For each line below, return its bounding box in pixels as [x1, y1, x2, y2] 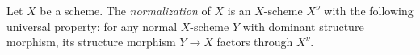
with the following [324, 2, 414, 18]
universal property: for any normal [6, 18, 178, 34]
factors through [216, 33, 293, 50]
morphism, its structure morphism [6, 33, 176, 50]
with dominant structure [242, 18, 364, 34]
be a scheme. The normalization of [40, 2, 211, 18]
